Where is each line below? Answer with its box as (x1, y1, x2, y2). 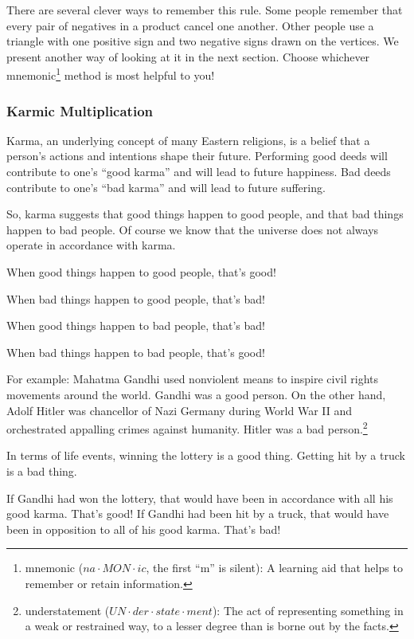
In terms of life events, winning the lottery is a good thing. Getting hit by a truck (6, 447, 405, 464)
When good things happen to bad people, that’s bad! (6, 317, 265, 334)
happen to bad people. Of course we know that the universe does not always (6, 221, 379, 237)
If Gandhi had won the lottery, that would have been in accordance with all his (6, 489, 393, 506)
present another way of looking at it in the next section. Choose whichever (6, 48, 370, 65)
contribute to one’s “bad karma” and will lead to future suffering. (6, 178, 326, 195)
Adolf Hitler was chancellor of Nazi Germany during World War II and (6, 402, 353, 418)
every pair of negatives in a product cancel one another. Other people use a (6, 17, 374, 33)
